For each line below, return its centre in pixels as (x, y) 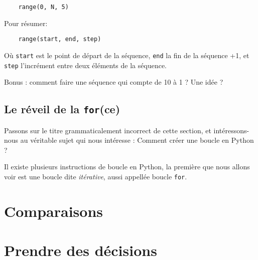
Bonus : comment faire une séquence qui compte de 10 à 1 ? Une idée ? (114, 82)
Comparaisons (54, 211)
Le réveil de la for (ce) (62, 109)
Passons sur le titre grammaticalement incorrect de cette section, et (108, 130)
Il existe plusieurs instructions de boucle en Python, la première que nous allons (127, 167)
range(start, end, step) (60, 39)
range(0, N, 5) (43, 7)
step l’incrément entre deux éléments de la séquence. (85, 65)
